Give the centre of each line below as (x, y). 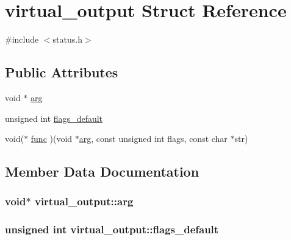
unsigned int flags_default (54, 118)
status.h (67, 39)
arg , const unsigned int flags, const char (153, 139)
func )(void (52, 139)
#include (22, 39)
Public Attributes (62, 72)
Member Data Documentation (102, 171)
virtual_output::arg (84, 201)
